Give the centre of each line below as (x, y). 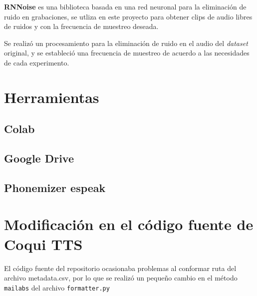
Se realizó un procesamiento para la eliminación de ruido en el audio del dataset (126, 43)
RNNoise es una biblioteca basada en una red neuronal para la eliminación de (125, 6)
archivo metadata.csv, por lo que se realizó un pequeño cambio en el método (121, 278)
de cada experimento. (37, 62)
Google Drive (39, 158)
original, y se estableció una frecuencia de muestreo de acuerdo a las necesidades (127, 53)
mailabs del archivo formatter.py (57, 287)
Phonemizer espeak (55, 187)
